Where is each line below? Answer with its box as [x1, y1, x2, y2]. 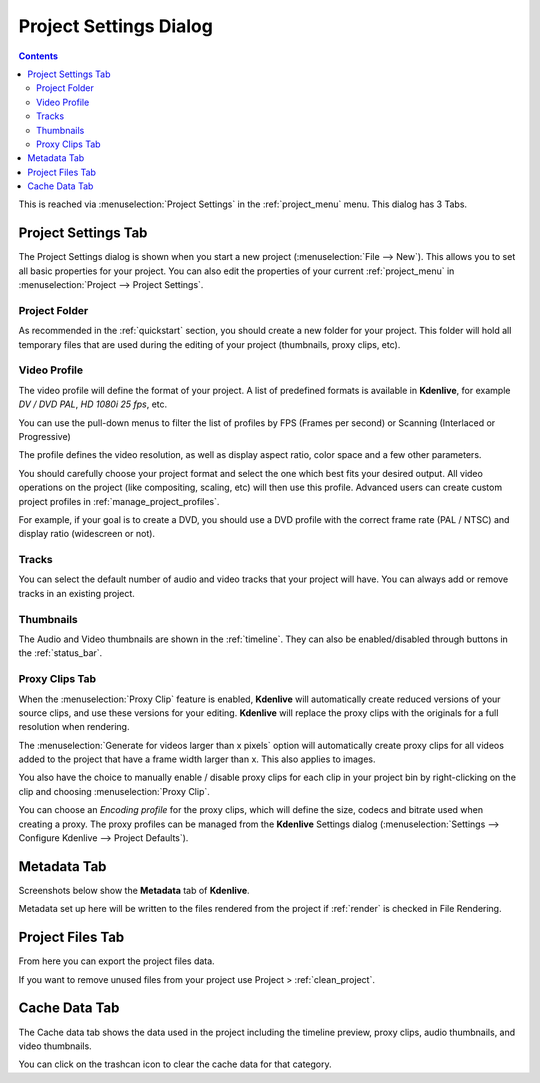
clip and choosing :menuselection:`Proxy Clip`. [18, 785, 210, 797]
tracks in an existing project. [18, 587, 135, 599]
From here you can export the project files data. [18, 955, 215, 967]
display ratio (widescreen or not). [18, 528, 155, 540]
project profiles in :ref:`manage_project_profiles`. [18, 495, 220, 507]
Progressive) [18, 430, 72, 442]
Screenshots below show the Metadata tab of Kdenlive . [18, 884, 250, 896]
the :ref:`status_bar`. [18, 647, 103, 659]
